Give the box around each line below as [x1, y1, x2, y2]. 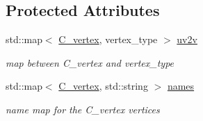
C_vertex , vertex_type [58, 32, 158, 47]
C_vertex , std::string [58, 79, 148, 93]
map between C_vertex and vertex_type [6, 55, 174, 70]
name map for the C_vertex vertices [6, 102, 160, 116]
